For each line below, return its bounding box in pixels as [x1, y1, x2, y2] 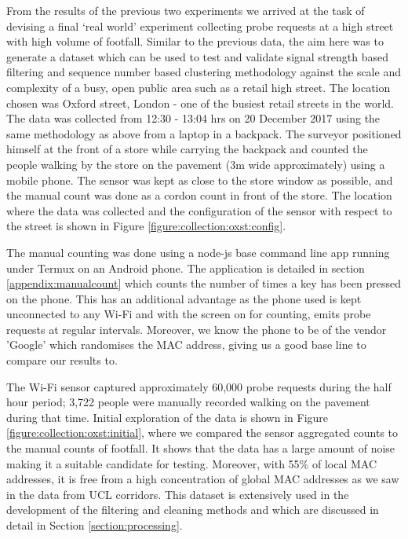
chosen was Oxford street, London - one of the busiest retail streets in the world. [6, 94, 395, 111]
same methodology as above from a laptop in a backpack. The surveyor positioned [6, 125, 402, 141]
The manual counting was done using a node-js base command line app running [6, 244, 390, 260]
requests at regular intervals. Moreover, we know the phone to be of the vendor [6, 321, 387, 337]
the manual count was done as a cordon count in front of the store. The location [6, 187, 392, 203]
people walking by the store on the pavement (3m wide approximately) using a [6, 156, 385, 172]
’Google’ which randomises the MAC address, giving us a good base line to [6, 336, 366, 353]
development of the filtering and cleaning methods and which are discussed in [6, 501, 379, 518]
